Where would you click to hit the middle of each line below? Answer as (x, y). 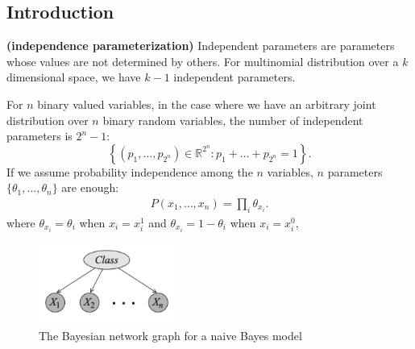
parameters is (39, 136)
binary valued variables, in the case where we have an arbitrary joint (207, 104)
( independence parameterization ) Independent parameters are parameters (201, 46)
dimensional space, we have (74, 77)
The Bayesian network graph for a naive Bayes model (170, 335)
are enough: (90, 187)
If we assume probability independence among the (130, 171)
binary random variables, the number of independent (233, 120)
